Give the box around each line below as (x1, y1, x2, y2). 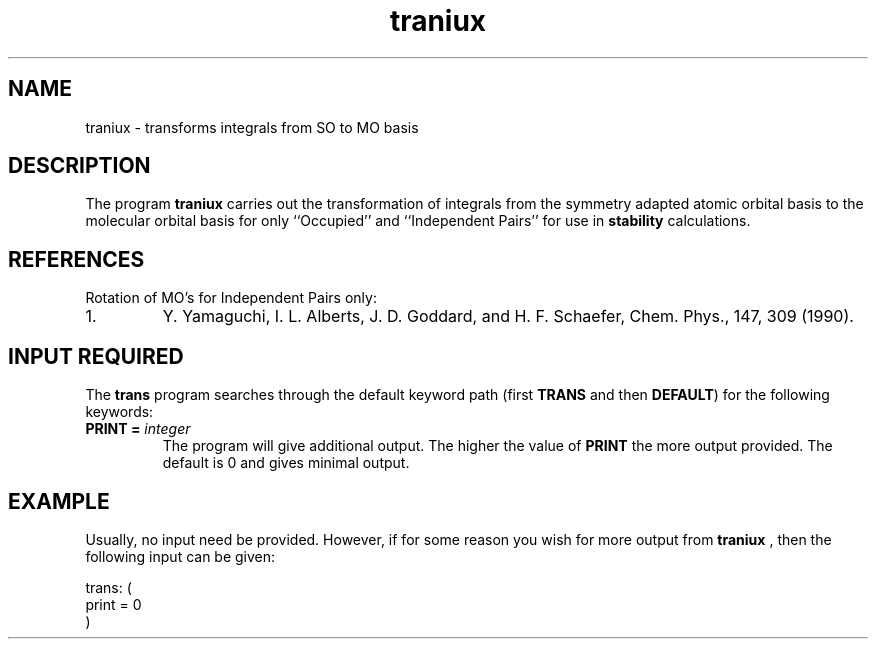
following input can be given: (85, 547, 276, 565)
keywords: (85, 403, 154, 421)
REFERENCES (8, 246, 145, 272)
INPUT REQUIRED (8, 343, 184, 369)
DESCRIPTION (8, 153, 151, 179)
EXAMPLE (8, 488, 110, 514)
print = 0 (85, 595, 142, 613)
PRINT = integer (85, 420, 191, 438)
